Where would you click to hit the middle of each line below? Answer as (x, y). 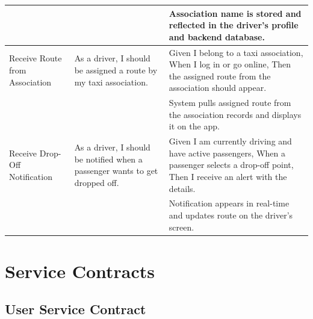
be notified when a (108, 159)
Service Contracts (80, 271)
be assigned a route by (116, 70)
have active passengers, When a (227, 153)
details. (182, 188)
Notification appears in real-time (229, 203)
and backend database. (217, 36)
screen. (181, 227)
